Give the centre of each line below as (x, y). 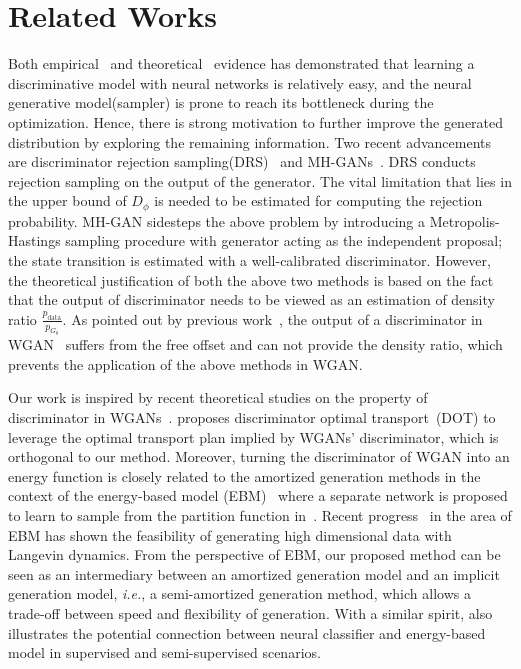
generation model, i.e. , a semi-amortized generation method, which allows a (239, 593)
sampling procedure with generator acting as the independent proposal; (284, 240)
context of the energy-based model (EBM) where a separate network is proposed (258, 495)
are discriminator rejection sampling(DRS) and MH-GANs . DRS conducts (242, 161)
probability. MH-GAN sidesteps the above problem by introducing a (216, 220)
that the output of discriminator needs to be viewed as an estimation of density (251, 299)
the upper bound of (67, 200)
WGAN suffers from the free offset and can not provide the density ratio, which (255, 344)
